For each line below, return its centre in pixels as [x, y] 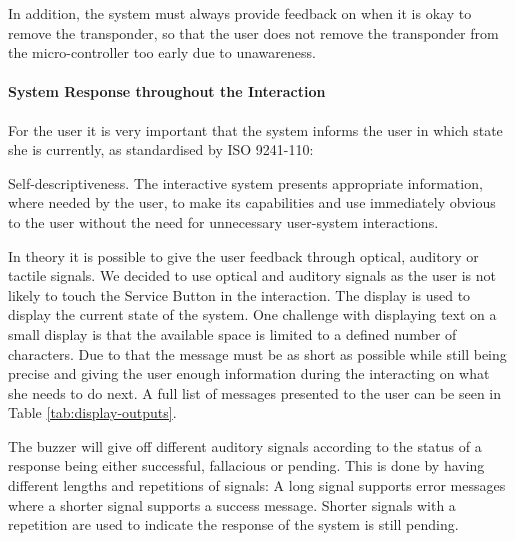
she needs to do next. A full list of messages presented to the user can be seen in [255, 392]
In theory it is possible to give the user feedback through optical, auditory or [243, 255]
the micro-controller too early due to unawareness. [162, 52]
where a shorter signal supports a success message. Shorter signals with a [232, 504]
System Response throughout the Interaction [167, 91]
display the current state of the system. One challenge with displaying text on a [252, 314]
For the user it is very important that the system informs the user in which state [255, 129]
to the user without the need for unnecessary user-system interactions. [223, 221]
